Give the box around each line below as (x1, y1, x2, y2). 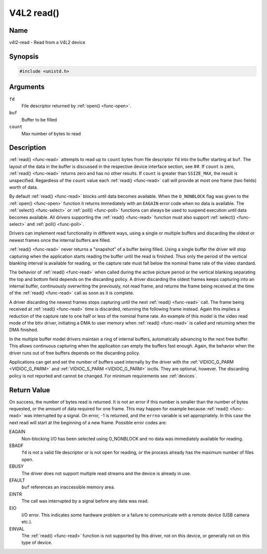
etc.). (21, 519, 32, 525)
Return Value (9, 386, 50, 394)
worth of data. (9, 184, 38, 190)
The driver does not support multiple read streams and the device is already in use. (21, 470, 191, 476)
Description (9, 144, 46, 152)
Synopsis (9, 52, 39, 60)
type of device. (21, 540, 52, 546)
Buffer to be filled (21, 116, 57, 122)
